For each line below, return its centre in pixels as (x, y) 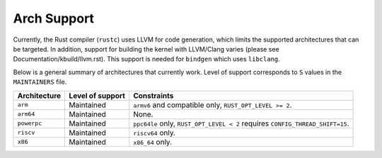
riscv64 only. (155, 133)
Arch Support (54, 18)
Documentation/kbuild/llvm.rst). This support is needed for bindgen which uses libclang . (147, 59)
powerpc (30, 123)
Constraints (154, 95)
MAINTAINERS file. (40, 82)
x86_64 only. (153, 142)
